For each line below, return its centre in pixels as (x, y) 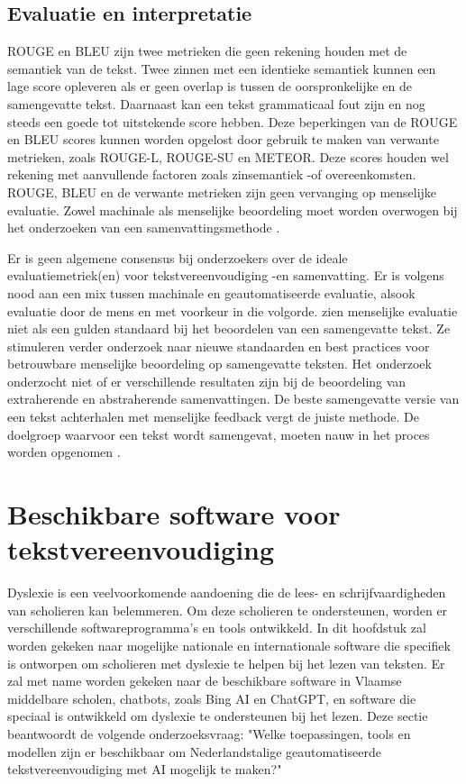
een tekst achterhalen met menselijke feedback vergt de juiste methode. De (213, 417)
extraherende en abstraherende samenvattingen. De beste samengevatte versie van (233, 399)
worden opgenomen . (64, 452)
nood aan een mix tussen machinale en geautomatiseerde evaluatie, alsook (211, 292)
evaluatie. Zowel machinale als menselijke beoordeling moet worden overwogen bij (233, 210)
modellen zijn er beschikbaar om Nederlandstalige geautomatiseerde (194, 751)
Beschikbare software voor (174, 514)
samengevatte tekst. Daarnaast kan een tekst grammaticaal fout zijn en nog (216, 103)
